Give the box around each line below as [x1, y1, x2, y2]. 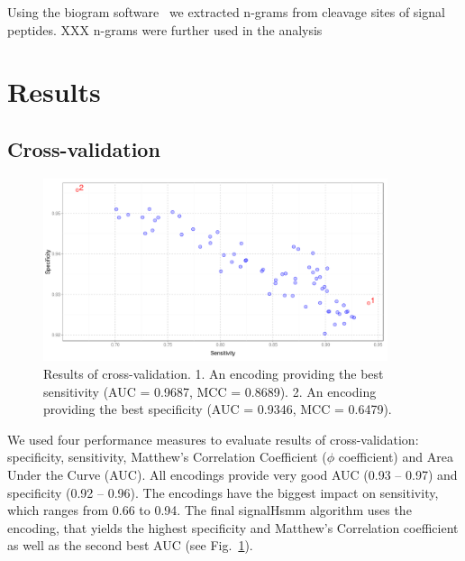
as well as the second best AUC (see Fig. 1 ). [7, 536, 253, 555]
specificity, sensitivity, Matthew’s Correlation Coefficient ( [7, 447, 327, 466]
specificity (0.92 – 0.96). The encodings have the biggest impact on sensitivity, [7, 483, 439, 501]
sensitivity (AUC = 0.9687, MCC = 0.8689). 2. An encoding [43, 382, 377, 400]
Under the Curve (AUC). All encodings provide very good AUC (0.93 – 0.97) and [7, 465, 458, 484]
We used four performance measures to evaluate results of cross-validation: [7, 429, 419, 448]
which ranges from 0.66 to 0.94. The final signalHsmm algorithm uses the [7, 501, 412, 520]
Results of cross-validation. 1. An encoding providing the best [43, 364, 384, 383]
